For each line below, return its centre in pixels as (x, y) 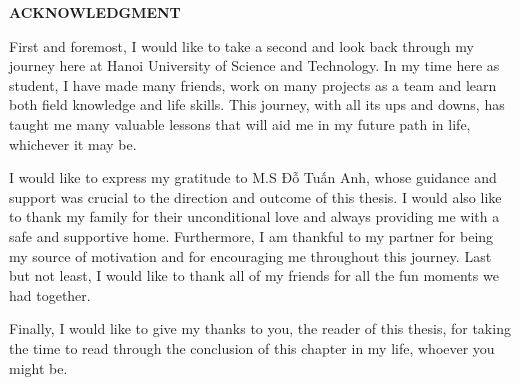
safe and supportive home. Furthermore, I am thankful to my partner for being (251, 235)
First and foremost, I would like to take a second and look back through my (241, 45)
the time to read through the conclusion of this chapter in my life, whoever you (252, 347)
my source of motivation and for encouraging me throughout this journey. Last (250, 255)
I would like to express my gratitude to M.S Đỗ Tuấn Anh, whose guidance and (253, 177)
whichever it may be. (73, 143)
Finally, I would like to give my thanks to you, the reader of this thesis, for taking (260, 328)
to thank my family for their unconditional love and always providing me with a (254, 216)
